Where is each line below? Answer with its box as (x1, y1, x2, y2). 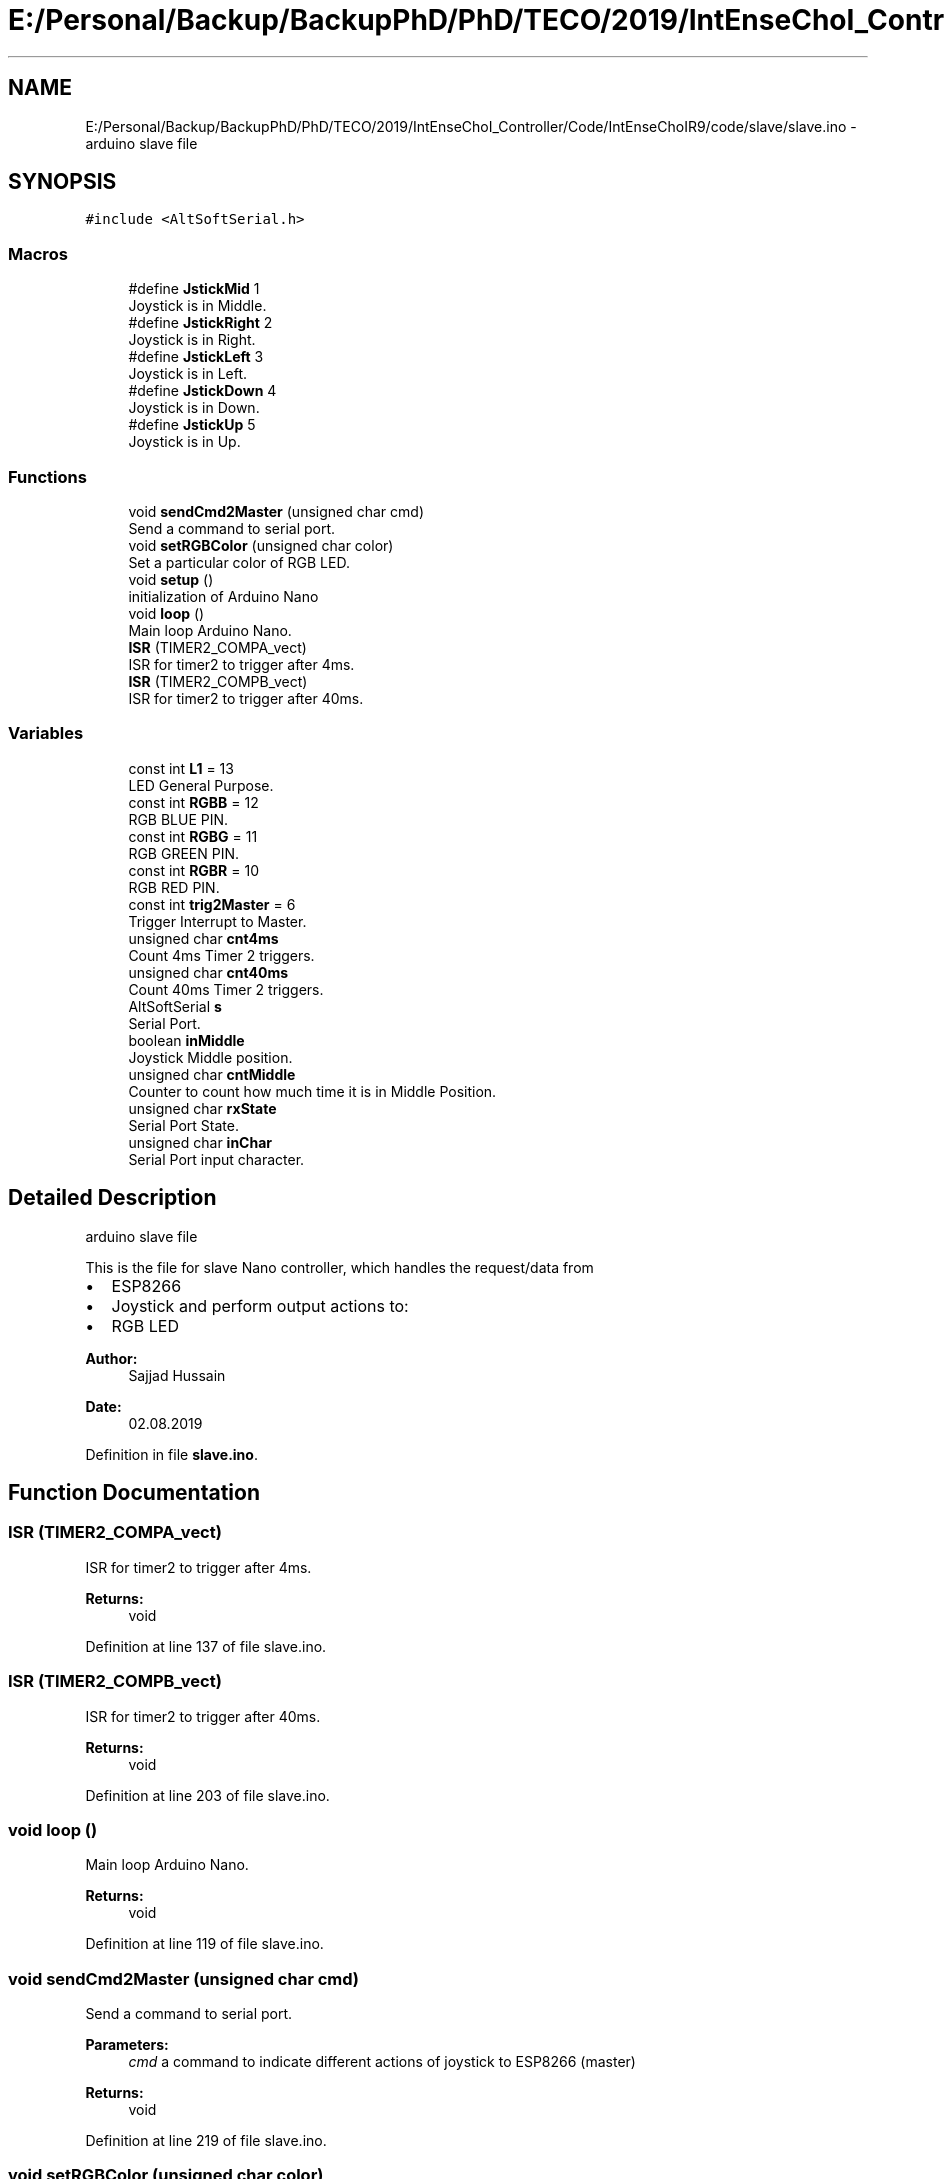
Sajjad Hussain (128, 1366, 226, 1384)
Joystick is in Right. (128, 331, 256, 349)
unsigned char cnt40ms (128, 963, 289, 981)
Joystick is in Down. (128, 399, 260, 417)
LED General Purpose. (128, 776, 274, 794)
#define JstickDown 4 (128, 382, 277, 400)
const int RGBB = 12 (128, 793, 259, 811)
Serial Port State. (128, 1116, 239, 1134)
